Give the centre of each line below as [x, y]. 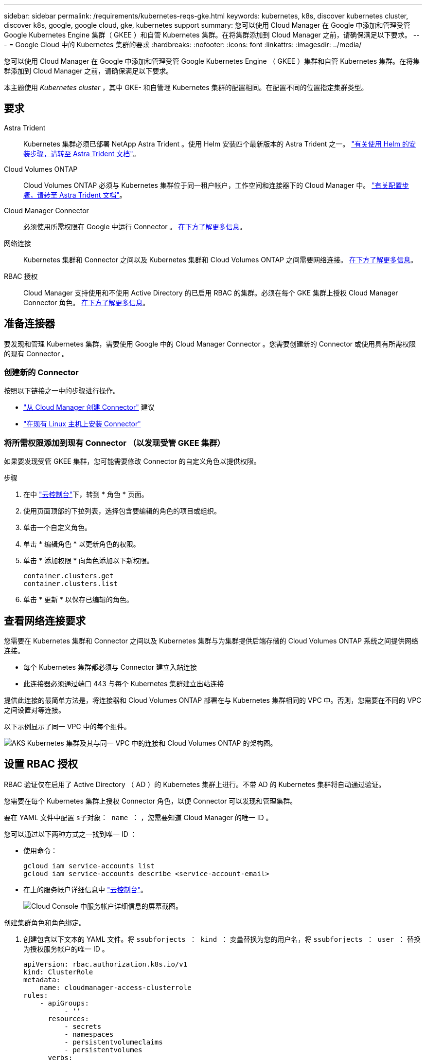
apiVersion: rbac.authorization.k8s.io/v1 [106, 964]
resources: [68, 1018]
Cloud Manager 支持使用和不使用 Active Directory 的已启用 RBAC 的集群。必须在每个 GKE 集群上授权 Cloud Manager [211, 293]
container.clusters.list [71, 584]
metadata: [42, 980]
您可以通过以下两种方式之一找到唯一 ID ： [71, 834]
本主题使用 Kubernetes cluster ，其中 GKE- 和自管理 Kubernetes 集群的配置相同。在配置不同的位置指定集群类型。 [186, 87]
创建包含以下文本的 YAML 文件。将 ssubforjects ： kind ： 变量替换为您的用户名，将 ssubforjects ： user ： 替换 [222, 939]
